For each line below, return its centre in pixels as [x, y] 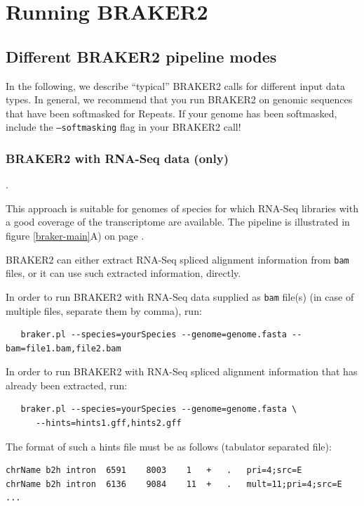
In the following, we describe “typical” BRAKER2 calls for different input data [176, 85]
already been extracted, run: [67, 385]
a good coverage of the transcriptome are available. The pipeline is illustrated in [178, 222]
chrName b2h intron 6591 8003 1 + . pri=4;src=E [154, 471]
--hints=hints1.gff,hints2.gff [108, 423]
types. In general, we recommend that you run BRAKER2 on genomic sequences [179, 99]
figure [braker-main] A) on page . [75, 236]
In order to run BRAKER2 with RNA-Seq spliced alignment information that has [182, 371]
